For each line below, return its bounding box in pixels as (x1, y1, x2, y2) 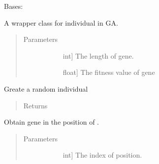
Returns (23, 100, 48, 110)
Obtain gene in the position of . (4, 117, 99, 127)
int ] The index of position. (63, 150, 142, 160)
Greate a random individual (4, 83, 88, 94)
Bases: (4, 1, 23, 11)
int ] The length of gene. (63, 50, 134, 61)
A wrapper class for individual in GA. (4, 17, 118, 28)
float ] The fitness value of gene (63, 67, 155, 77)
